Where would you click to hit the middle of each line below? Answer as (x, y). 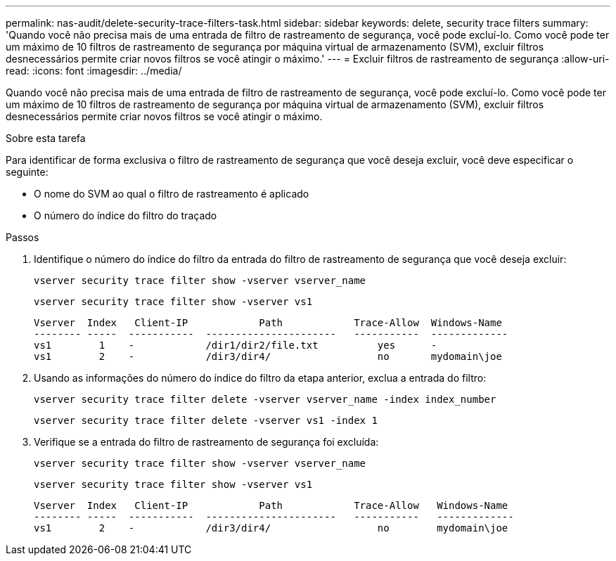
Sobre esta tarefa (46, 138)
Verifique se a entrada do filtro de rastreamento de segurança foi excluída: (206, 442)
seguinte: (27, 172)
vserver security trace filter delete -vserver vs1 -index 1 (206, 420)
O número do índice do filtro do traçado (126, 215)
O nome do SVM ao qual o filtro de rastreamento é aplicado (172, 194)
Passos (23, 237)
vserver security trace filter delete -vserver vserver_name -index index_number (265, 399)
